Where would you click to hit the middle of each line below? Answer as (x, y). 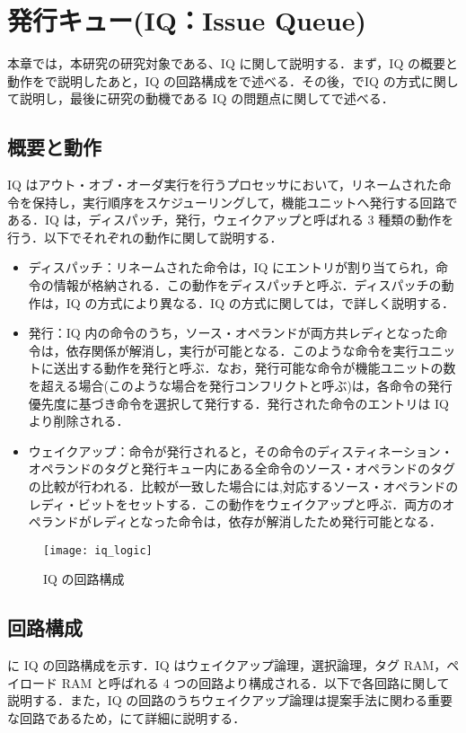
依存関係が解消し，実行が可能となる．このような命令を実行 (242, 350)
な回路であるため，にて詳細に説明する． (127, 718)
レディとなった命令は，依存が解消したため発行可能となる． (266, 521)
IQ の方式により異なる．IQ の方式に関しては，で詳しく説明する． (260, 302)
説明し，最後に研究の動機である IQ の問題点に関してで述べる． (207, 98)
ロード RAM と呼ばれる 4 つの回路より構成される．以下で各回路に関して (234, 682)
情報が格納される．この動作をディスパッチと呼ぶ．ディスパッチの (247, 285)
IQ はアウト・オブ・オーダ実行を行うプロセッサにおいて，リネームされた (223, 185)
